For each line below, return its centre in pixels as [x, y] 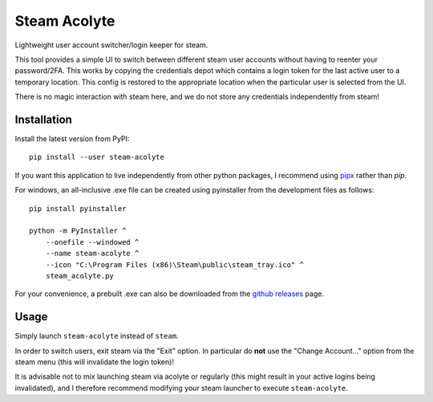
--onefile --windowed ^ [92, 242]
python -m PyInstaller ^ [78, 231]
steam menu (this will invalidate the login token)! [94, 362]
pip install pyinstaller [78, 208]
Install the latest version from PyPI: [72, 139]
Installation [43, 119]
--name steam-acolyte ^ [92, 254]
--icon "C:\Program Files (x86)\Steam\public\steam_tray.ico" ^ [174, 264]
